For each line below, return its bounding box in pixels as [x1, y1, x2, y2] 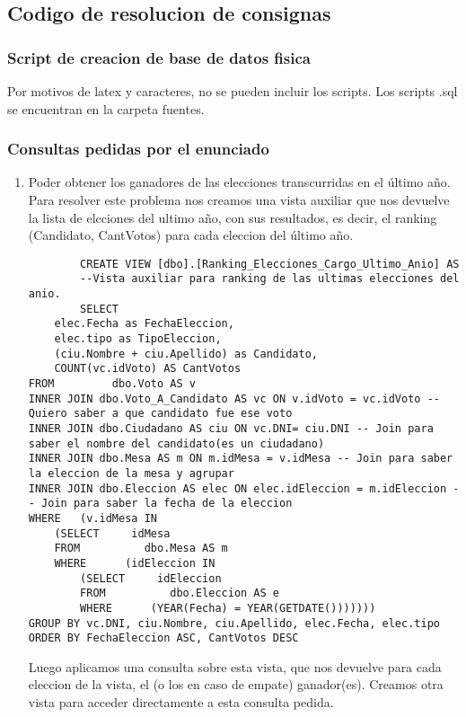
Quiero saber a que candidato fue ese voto [28, 407, 293, 420]
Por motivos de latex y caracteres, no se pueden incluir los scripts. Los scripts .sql [7, 82, 458, 100]
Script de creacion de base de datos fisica [7, 46, 311, 68]
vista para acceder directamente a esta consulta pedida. [28, 693, 334, 712]
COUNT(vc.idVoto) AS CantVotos [54, 362, 242, 376]
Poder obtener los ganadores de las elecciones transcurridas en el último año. [28, 173, 451, 191]
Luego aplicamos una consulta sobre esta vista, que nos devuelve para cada [28, 657, 442, 676]
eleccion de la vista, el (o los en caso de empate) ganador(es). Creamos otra [28, 675, 444, 694]
